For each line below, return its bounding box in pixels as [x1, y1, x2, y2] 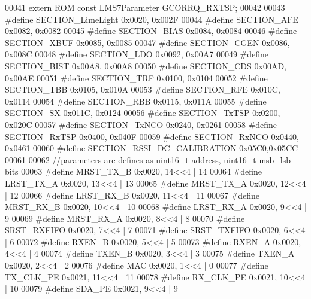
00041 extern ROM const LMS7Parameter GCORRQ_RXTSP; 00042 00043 [5, 1, 285, 13]
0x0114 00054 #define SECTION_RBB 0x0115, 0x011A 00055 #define [5, 94, 267, 107]
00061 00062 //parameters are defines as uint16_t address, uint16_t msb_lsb [5, 153, 291, 166]
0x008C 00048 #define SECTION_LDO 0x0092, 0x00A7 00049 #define [5, 48, 269, 60]
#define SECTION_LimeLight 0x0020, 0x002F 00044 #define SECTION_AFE [5, 13, 298, 25]
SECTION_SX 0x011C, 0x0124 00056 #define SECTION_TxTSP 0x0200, [5, 106, 280, 119]
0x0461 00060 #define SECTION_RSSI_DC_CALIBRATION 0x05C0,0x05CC [5, 142, 298, 154]
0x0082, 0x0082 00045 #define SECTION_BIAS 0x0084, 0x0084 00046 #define [5, 25, 297, 37]
